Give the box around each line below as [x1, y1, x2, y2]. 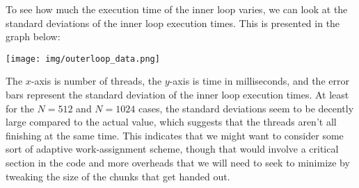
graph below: [6, 29, 61, 44]
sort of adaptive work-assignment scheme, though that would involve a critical [6, 142, 339, 156]
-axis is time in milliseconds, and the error [169, 74, 349, 88]
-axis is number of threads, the [31, 74, 162, 88]
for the [6, 101, 34, 115]
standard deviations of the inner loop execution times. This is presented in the [6, 15, 340, 30]
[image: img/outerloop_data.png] [6, 53, 160, 64]
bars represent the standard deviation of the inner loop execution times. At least [6, 87, 349, 102]
